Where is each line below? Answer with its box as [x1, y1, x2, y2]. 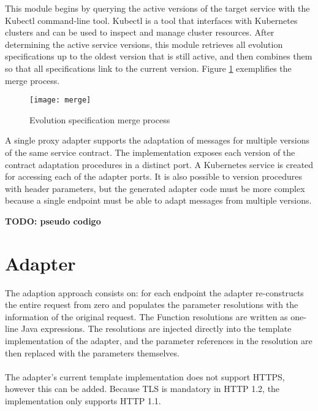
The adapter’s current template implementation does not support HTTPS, [5, 370, 285, 383]
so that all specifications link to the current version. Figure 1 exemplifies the [5, 61, 292, 74]
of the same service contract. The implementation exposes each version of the [5, 146, 295, 158]
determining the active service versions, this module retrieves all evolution [5, 37, 283, 50]
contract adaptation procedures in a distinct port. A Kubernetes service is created [5, 158, 314, 171]
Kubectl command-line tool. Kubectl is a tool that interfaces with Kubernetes [5, 13, 298, 26]
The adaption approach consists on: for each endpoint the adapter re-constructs [5, 286, 304, 299]
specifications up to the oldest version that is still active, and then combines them [5, 50, 312, 63]
